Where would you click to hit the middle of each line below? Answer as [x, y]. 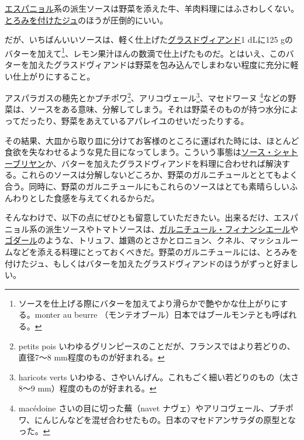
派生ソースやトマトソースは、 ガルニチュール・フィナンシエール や [172, 228]
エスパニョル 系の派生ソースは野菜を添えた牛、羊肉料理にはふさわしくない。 [152, 8]
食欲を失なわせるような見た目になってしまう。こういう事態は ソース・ [139, 152]
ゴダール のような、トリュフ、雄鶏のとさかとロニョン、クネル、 [127, 240]
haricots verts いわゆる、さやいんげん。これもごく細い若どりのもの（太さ [159, 377]
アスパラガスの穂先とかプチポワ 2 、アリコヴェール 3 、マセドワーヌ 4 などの [146, 97]
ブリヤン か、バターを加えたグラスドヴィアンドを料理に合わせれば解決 [147, 163]
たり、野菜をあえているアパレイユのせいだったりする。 [143, 121]
